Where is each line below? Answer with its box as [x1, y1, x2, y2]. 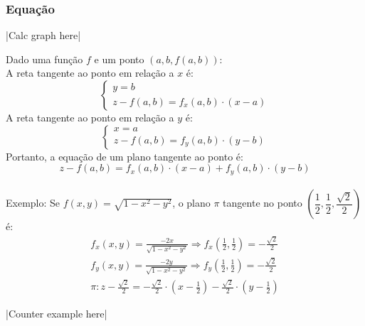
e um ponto [94, 51, 144, 66]
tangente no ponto [223, 195, 302, 210]
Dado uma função [6, 51, 83, 66]
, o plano [172, 195, 211, 210]
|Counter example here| [6, 306, 107, 321]
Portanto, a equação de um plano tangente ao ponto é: [6, 148, 243, 163]
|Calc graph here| [6, 28, 81, 43]
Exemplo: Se [6, 195, 60, 210]
